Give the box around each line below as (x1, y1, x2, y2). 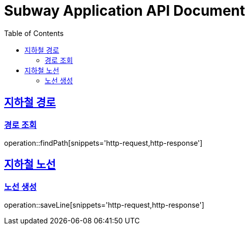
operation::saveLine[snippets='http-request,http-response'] (4, 201, 204, 210)
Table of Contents (4, 28, 64, 38)
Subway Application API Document (4, 2, 245, 19)
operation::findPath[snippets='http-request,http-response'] (4, 138, 203, 147)
